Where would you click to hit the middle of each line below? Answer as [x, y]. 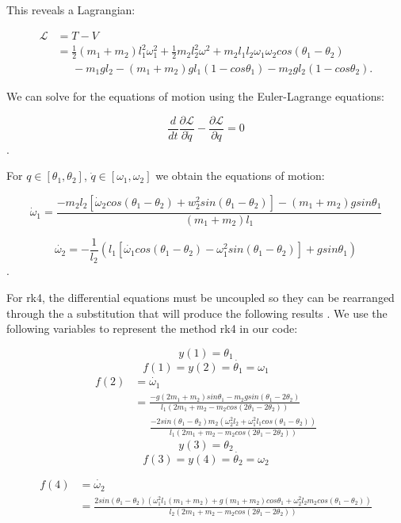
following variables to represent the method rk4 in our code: [152, 328]
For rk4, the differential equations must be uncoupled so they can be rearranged [200, 297]
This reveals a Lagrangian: [71, 10]
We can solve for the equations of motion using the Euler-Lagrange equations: [195, 96]
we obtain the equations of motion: [240, 176]
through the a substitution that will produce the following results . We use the [197, 313]
